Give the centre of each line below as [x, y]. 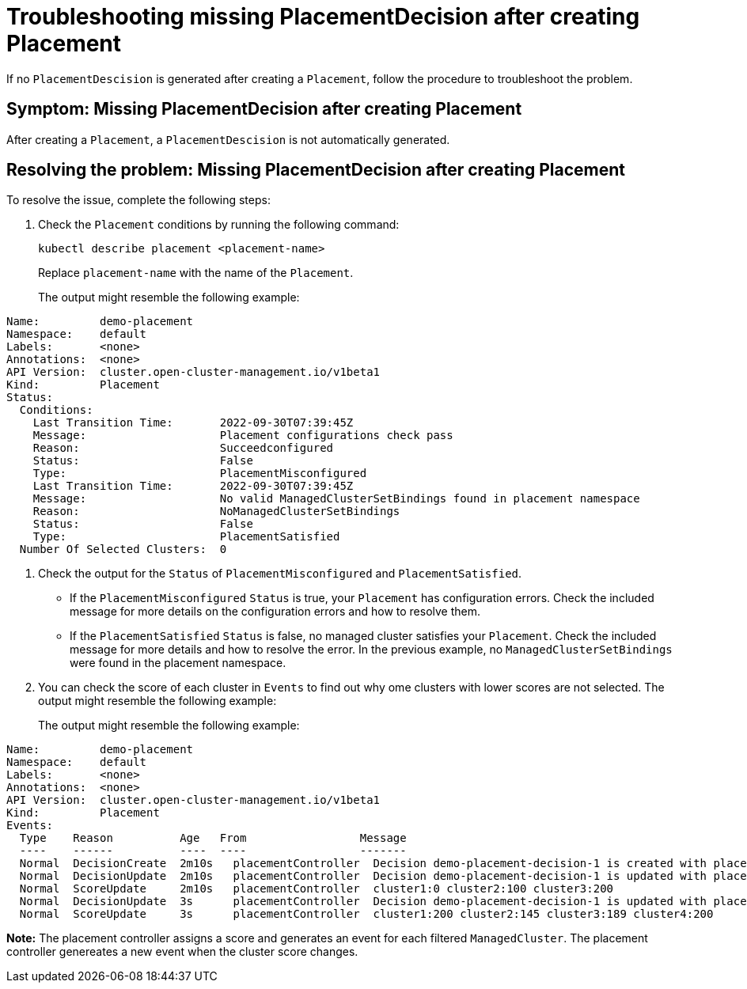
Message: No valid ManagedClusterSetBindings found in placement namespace [336, 499]
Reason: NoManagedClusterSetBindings [216, 512]
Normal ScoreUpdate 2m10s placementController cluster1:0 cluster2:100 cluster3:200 [317, 889]
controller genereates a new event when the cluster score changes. [182, 952]
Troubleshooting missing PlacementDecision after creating [323, 17]
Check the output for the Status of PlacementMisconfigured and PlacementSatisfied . [280, 574]
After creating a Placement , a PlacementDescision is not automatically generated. [228, 139]
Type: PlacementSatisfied [186, 537]
